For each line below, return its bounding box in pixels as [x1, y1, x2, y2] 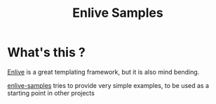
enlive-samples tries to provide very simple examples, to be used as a [7, 81, 209, 89]
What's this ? [7, 44, 86, 60]
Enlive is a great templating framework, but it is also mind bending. [7, 67, 200, 76]
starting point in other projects [7, 89, 95, 97]
